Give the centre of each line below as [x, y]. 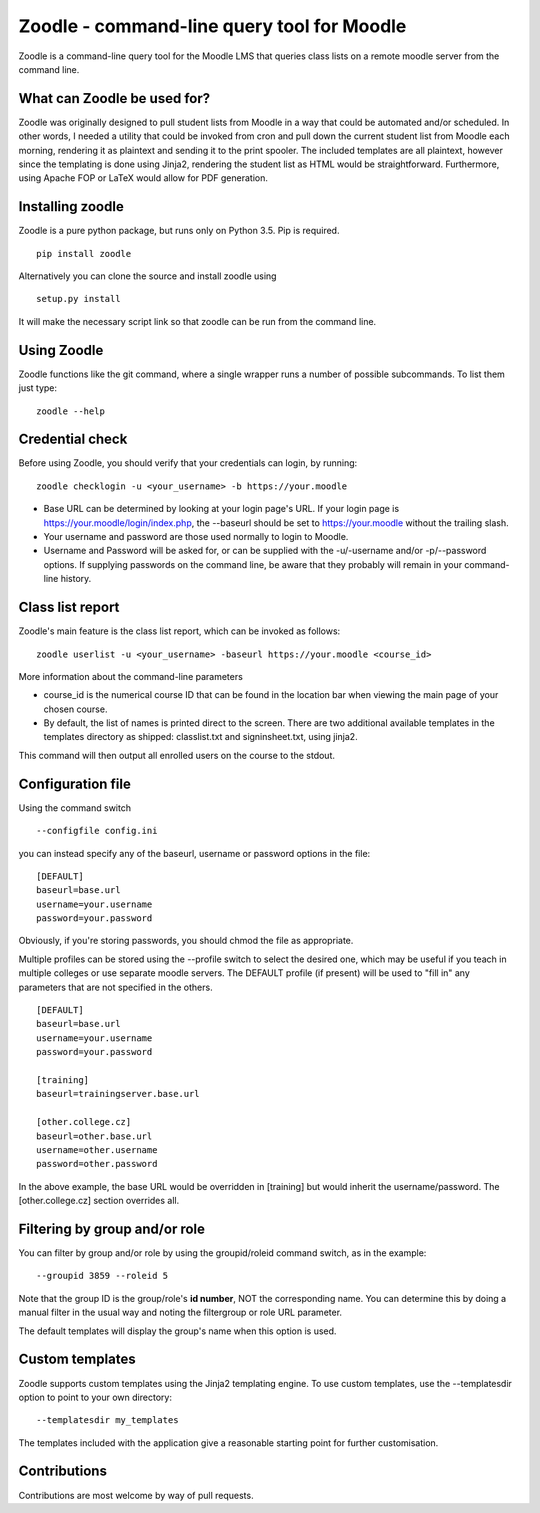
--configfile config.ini [97, 831]
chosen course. [75, 709]
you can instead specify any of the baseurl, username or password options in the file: [194, 853]
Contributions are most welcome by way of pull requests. [136, 1495]
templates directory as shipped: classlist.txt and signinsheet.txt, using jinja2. [201, 737]
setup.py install [78, 299]
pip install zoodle [84, 253]
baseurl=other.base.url [94, 1136]
